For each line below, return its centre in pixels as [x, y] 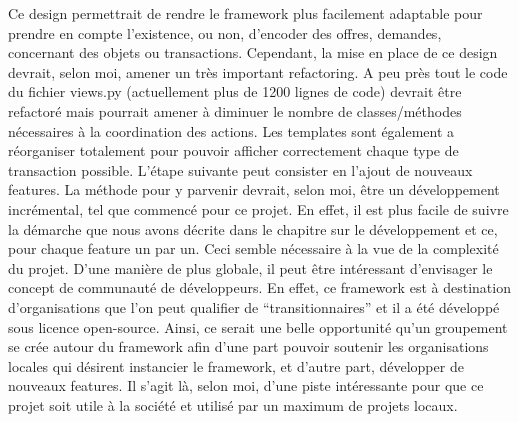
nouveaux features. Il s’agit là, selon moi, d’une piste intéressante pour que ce [246, 385]
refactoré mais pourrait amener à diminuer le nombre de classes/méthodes [235, 110]
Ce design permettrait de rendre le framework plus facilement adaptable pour [245, 13]
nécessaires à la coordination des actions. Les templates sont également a [231, 130]
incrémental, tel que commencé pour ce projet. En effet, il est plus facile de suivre [258, 208]
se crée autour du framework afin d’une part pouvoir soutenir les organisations [248, 346]
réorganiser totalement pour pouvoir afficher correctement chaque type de [233, 150]
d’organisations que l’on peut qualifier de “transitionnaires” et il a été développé [254, 306]
